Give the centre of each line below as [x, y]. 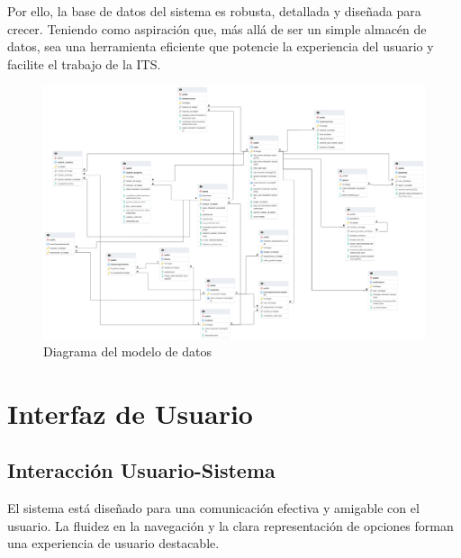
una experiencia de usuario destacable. [113, 543]
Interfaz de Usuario [130, 413]
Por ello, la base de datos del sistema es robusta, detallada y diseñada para [214, 11]
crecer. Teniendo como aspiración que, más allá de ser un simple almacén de [217, 28]
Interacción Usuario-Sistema [141, 470]
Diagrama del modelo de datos [127, 351]
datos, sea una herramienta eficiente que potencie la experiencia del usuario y [221, 46]
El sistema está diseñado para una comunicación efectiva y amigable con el [213, 508]
